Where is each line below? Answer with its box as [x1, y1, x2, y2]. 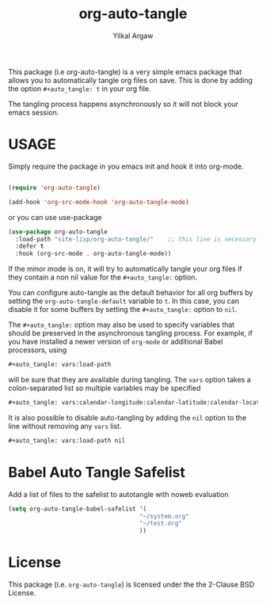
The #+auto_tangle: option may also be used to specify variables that [8, 320, 235, 329]
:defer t [15, 242, 44, 250]
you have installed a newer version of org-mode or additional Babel [8, 337, 223, 347]
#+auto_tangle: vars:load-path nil [8, 436, 126, 444]
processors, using [8, 345, 67, 355]
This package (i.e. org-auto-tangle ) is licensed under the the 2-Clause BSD [8, 579, 255, 590]
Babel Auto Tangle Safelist [8, 463, 186, 481]
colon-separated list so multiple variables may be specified [8, 383, 201, 393]
